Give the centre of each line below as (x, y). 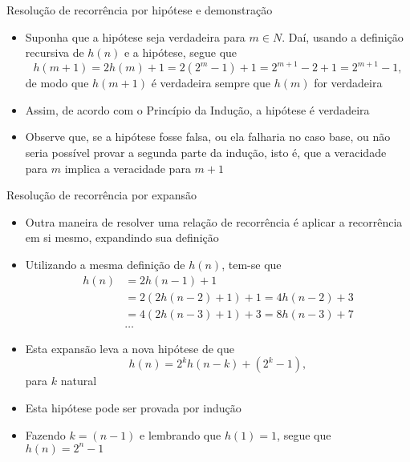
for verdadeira (348, 83)
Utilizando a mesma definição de (105, 265)
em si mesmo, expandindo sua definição (122, 237)
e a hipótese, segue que (181, 52)
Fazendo (45, 434)
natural (79, 381)
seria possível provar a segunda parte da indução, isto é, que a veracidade (206, 153)
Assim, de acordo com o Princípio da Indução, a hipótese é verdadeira (197, 109)
